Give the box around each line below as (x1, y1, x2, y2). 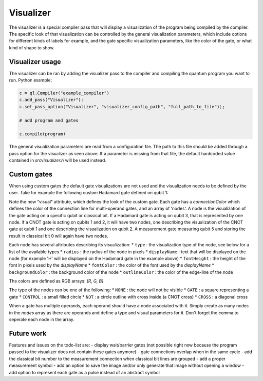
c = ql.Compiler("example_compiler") (19, 90, 110, 96)
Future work (9, 329, 47, 338)
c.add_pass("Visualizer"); (19, 97, 84, 102)
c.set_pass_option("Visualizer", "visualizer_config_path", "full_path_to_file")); (19, 104, 225, 109)
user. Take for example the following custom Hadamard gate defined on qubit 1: (9, 190, 169, 196)
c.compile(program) (19, 131, 66, 137)
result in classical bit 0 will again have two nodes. (9, 233, 108, 239)
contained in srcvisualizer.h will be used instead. (9, 158, 107, 163)
